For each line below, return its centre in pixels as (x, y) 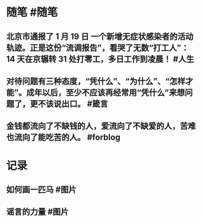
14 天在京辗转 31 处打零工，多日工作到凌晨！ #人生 (100, 59)
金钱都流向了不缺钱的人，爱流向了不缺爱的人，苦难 (101, 126)
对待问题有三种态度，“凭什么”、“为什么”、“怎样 (96, 81)
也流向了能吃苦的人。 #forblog (63, 137)
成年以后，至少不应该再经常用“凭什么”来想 (106, 92)
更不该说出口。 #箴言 (69, 104)
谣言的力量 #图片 (38, 212)
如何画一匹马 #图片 (41, 189)
